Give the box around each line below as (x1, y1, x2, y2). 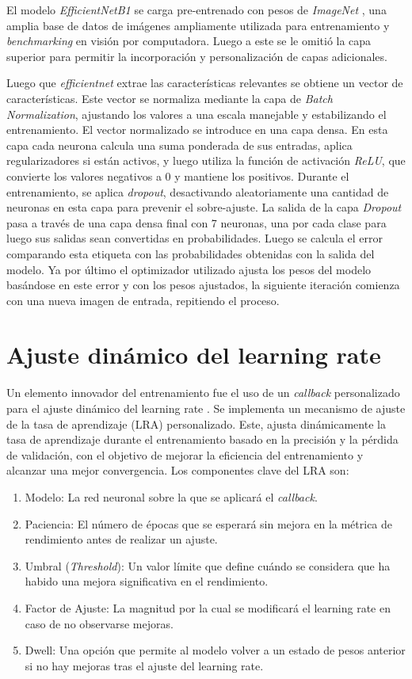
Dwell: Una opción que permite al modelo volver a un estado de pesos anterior (25, 642, 406, 658)
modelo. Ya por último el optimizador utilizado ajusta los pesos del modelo (6, 261, 372, 277)
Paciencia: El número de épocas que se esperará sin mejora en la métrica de (25, 515, 393, 532)
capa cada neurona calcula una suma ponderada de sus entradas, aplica (6, 136, 353, 153)
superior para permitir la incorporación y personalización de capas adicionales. (6, 48, 387, 64)
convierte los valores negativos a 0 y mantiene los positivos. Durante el (6, 167, 349, 184)
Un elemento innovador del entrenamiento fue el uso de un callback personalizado (6, 384, 400, 401)
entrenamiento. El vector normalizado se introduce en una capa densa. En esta (6, 121, 388, 138)
